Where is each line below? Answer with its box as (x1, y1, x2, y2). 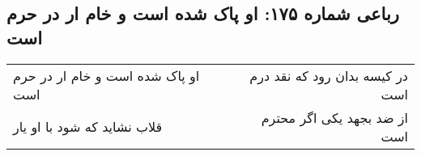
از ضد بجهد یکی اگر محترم (261, 108, 408, 127)
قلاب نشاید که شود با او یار (13, 117, 163, 137)
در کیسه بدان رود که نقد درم (249, 65, 408, 85)
